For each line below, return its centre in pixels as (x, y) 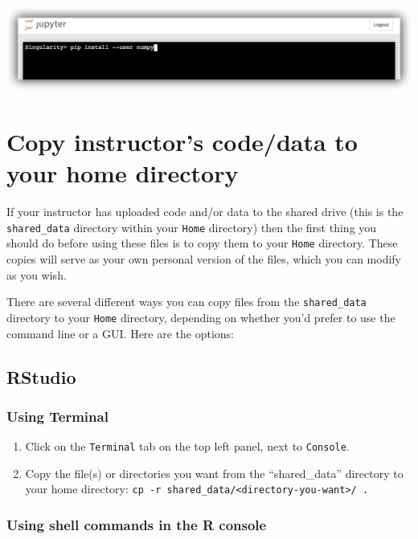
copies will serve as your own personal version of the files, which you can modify (204, 259)
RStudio (41, 376)
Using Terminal (57, 416)
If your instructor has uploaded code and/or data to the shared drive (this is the (205, 212)
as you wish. (37, 274)
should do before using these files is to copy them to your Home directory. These (202, 243)
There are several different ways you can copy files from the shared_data (186, 302)
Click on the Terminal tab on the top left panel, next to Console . (187, 446)
